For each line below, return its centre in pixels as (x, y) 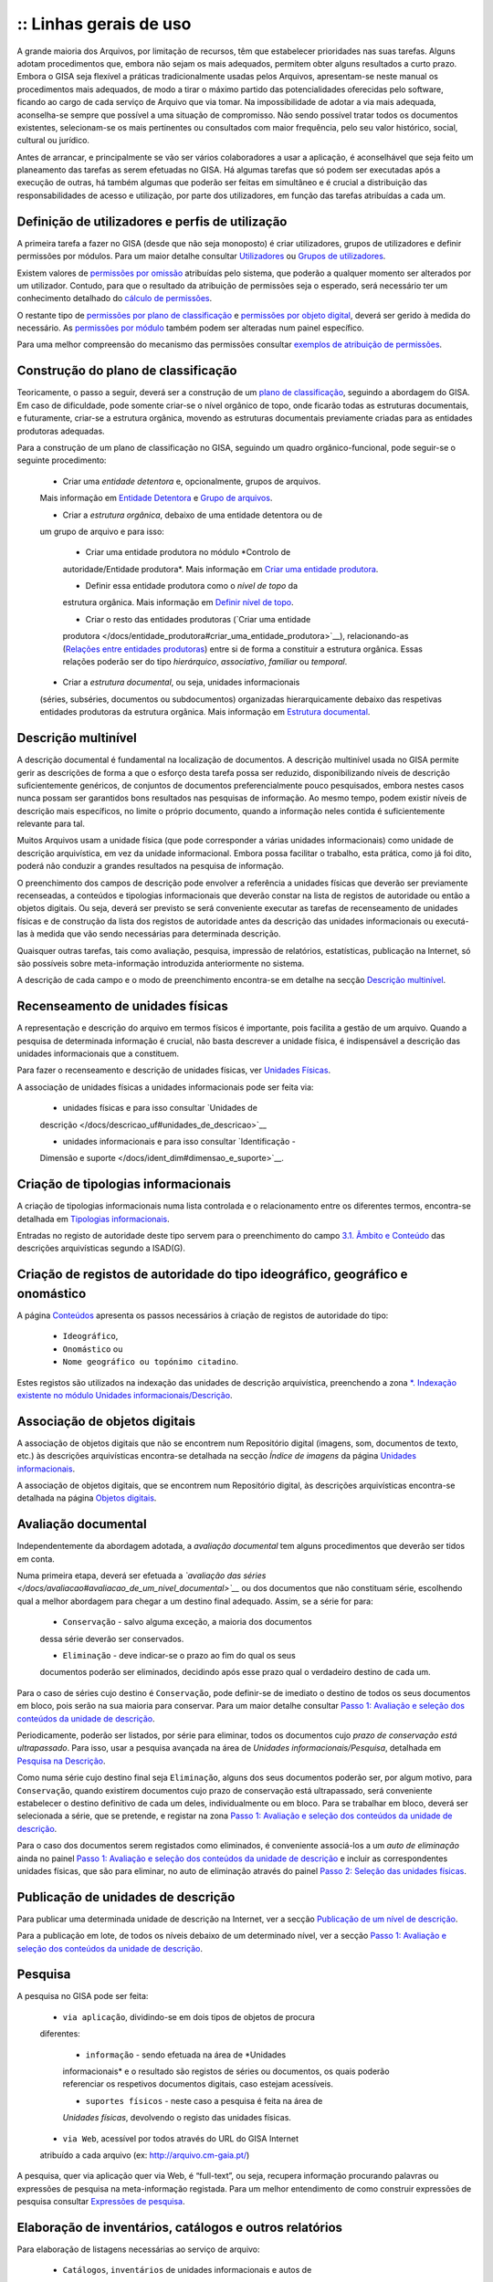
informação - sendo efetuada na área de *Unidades (186, 2055)
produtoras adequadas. (61, 431)
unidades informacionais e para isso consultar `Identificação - (179, 1141)
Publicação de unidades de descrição (126, 1897)
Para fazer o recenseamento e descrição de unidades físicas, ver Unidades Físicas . (174, 1070)
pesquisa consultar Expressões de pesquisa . (101, 2202)
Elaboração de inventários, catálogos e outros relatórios (179, 2227)
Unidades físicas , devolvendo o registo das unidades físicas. (177, 2118)
